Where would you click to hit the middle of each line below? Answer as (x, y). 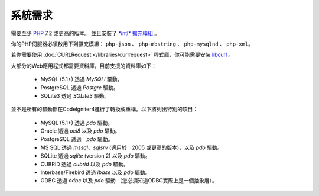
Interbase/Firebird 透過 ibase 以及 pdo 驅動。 (95, 172)
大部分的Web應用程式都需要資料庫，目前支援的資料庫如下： (84, 66)
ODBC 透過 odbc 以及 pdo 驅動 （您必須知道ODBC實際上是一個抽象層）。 (129, 181)
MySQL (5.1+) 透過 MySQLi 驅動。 (82, 79)
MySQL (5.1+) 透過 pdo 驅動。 (77, 123)
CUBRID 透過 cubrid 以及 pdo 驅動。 (85, 164)
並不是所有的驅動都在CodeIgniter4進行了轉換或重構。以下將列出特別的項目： (105, 109)
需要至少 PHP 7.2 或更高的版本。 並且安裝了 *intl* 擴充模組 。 (85, 33)
